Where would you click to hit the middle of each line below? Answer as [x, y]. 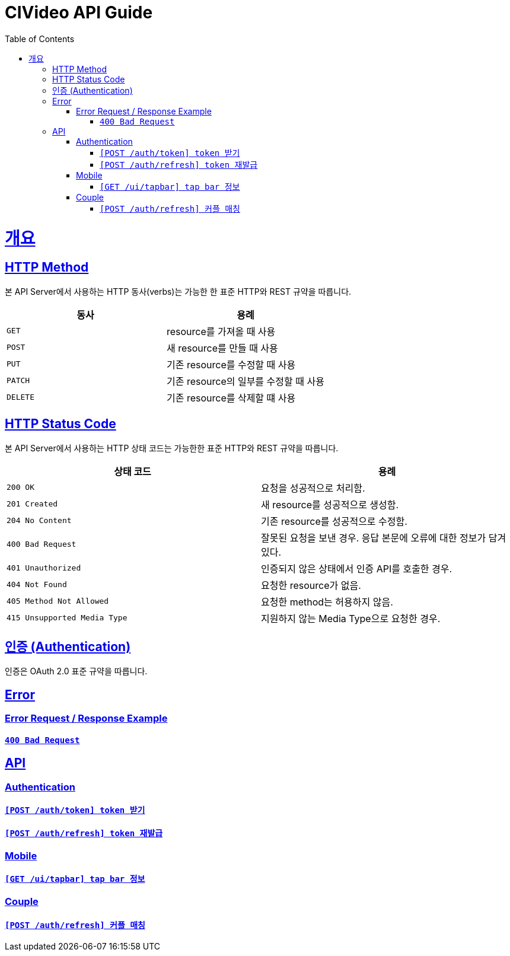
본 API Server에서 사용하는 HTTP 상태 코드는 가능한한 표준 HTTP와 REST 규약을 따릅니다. [172, 448]
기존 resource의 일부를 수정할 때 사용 [245, 381]
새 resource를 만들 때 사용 [222, 348]
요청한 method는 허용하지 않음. [327, 602]
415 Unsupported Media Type [67, 618]
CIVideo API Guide [79, 12]
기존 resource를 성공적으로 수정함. [334, 521]
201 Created [32, 504]
